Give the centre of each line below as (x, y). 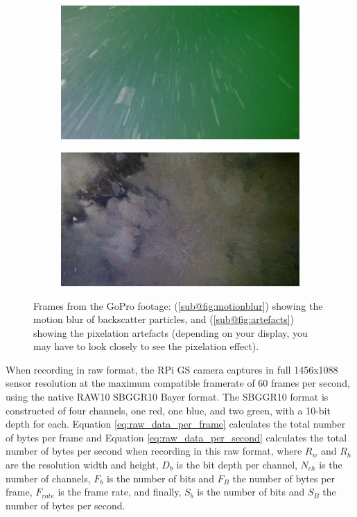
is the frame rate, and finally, (120, 492)
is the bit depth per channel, (237, 465)
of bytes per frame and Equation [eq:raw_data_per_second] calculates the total (176, 437)
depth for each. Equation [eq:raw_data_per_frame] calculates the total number (176, 424)
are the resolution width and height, (82, 465)
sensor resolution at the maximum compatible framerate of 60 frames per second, (178, 383)
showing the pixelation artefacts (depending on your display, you (171, 332)
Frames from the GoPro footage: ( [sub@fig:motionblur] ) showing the (178, 305)
